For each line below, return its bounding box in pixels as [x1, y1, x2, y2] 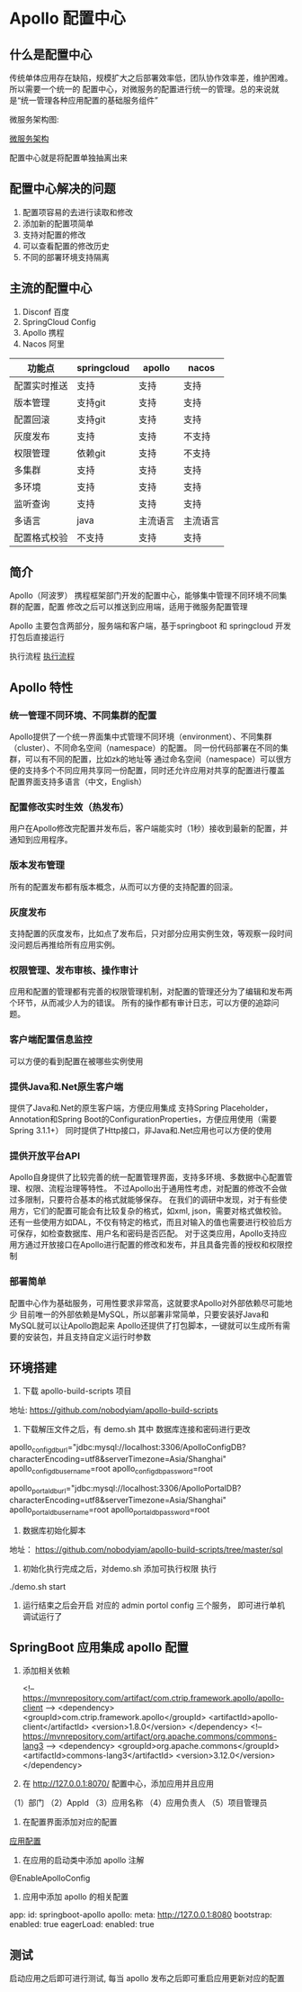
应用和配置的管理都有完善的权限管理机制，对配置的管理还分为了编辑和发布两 [9, 987, 293, 997]
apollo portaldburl [9, 1483, 67, 1495]
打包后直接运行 [9, 632, 65, 643]
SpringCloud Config [22, 316, 96, 327]
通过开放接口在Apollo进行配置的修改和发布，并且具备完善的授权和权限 [24, 1239, 285, 1250]
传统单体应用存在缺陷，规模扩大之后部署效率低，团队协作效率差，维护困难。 [9, 73, 293, 83]
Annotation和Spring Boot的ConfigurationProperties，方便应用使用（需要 [9, 1113, 277, 1124]
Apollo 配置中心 [9, 8, 126, 29]
